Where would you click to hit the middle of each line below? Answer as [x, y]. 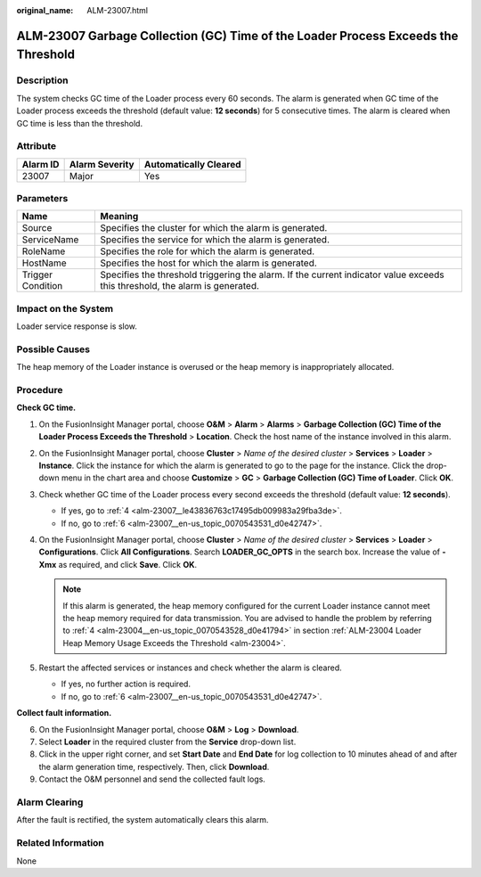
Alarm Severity [102, 164]
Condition [42, 286]
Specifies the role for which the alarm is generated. [208, 251]
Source [37, 228]
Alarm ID [41, 164]
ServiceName [50, 240]
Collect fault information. [64, 713]
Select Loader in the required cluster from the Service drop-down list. [167, 742]
